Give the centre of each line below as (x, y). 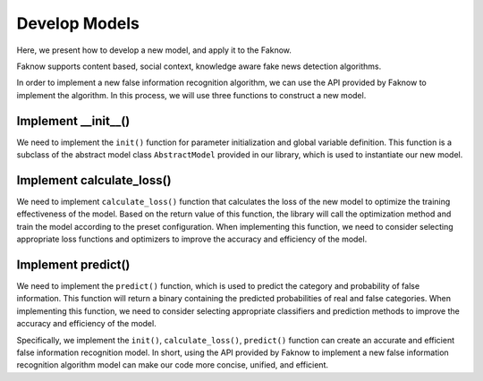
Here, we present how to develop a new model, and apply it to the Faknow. (154, 50)
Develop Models (78, 23)
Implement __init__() (73, 121)
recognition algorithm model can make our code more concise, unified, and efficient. (173, 365)
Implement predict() (73, 264)
